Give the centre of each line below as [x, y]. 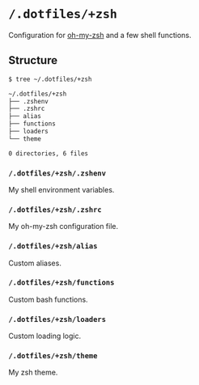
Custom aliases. [35, 263]
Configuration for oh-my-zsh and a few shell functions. [100, 35]
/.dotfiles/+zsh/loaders [57, 319]
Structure [33, 60]
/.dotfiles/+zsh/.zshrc [55, 209]
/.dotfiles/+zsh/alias [53, 246]
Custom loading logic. [45, 336]
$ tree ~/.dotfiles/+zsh [50, 79]
